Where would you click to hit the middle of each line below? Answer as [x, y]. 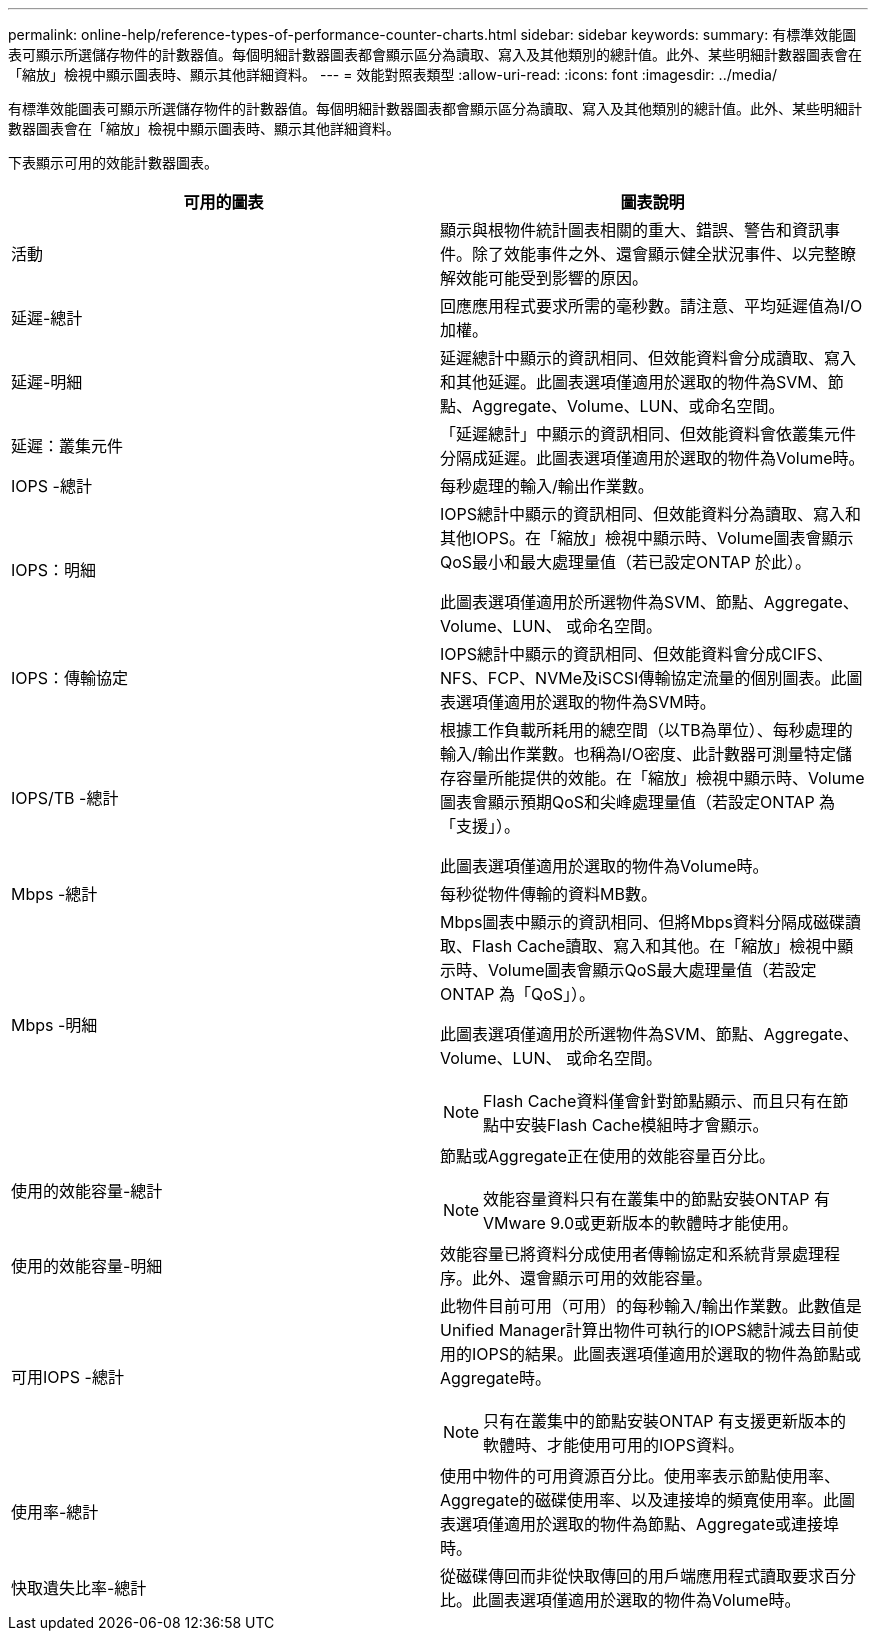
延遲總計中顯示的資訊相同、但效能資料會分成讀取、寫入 [648, 358]
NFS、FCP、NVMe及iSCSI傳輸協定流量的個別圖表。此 [643, 678]
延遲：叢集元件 [67, 446]
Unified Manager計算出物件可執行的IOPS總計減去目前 [641, 1330]
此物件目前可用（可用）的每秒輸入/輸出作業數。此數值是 [651, 1306]
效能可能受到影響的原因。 [552, 278]
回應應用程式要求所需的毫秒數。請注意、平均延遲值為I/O [651, 306]
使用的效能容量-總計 [87, 1191]
